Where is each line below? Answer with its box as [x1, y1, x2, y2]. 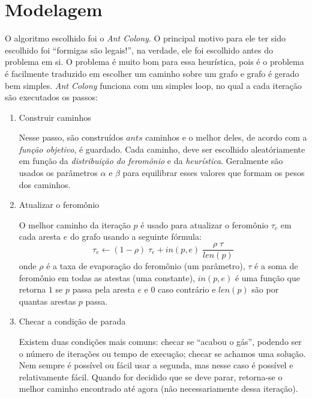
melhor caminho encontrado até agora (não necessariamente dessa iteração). [19, 382, 298, 395]
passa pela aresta [72, 283, 135, 296]
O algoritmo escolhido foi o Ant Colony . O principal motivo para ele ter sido [5, 32, 286, 44]
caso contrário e [158, 283, 216, 296]
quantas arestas [19, 294, 76, 307]
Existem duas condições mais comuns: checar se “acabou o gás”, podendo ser [19, 335, 302, 348]
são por [251, 283, 279, 296]
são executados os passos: [5, 91, 98, 103]
